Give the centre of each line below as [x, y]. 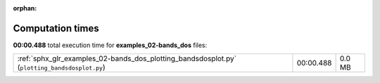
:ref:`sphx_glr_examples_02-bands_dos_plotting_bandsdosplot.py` [127, 58]
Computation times [56, 28]
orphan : [25, 8]
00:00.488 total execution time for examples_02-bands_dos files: [110, 45]
